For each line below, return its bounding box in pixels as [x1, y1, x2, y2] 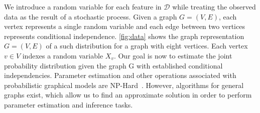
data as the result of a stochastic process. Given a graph [4, 11, 177, 21]
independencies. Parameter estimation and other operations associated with [4, 70, 236, 80]
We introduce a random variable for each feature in [4, 1, 162, 11]
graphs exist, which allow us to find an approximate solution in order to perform [4, 89, 252, 100]
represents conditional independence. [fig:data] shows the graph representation [4, 30, 244, 41]
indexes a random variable [22, 50, 103, 60]
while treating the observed [172, 1, 256, 11]
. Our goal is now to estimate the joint [113, 50, 232, 60]
